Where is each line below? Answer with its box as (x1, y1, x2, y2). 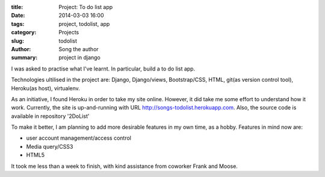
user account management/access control (26, 134, 132, 141)
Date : (11, 12, 25, 19)
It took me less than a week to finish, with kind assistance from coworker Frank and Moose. (11, 163, 238, 170)
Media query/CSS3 (26, 143, 73, 150)
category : (11, 29, 37, 36)
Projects (58, 29, 79, 36)
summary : (11, 54, 38, 61)
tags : (11, 20, 25, 27)
